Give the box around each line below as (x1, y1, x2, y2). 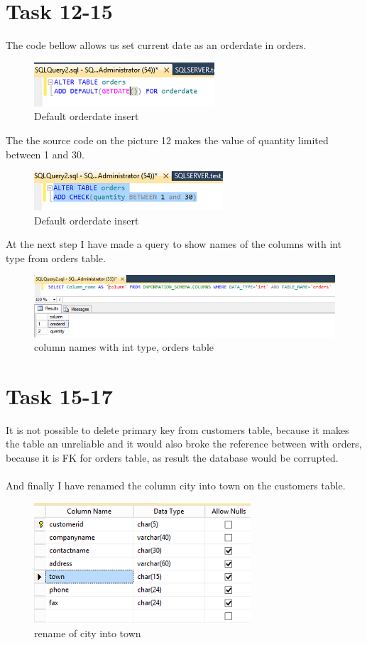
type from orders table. (6, 250, 106, 265)
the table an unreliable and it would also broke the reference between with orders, (6, 436, 362, 451)
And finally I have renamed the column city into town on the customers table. (6, 478, 346, 493)
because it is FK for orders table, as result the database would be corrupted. (6, 450, 339, 465)
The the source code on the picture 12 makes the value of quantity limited (6, 132, 329, 147)
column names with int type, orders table (34, 340, 214, 354)
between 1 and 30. (6, 146, 84, 161)
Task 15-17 (6, 381, 113, 410)
